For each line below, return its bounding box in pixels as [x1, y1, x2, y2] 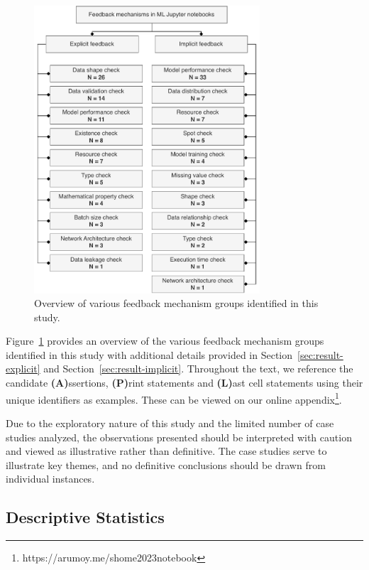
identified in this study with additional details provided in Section [6, 347, 293, 362]
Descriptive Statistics [6, 506, 165, 528]
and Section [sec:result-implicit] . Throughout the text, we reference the [43, 361, 353, 376]
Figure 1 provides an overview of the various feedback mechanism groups [6, 333, 324, 348]
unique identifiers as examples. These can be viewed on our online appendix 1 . [6, 389, 342, 407]
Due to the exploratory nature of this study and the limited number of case [6, 415, 334, 430]
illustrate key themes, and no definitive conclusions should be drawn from [6, 457, 326, 472]
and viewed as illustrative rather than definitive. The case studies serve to [6, 443, 327, 458]
